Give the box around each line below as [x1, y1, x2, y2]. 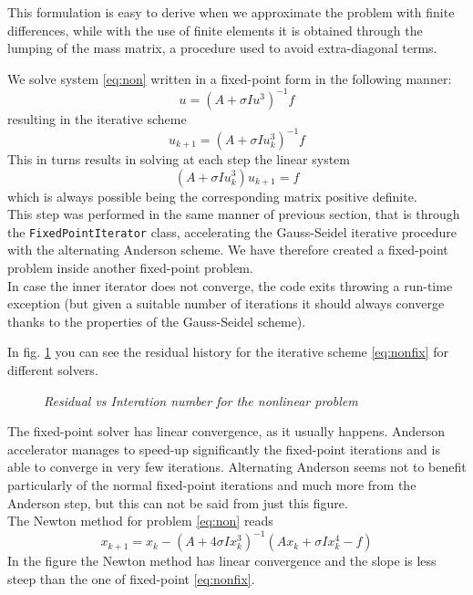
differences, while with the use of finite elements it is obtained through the [7, 20, 423, 39]
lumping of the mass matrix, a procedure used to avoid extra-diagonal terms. [7, 38, 437, 57]
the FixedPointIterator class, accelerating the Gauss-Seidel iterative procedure [7, 222, 457, 241]
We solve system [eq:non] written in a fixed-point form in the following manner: [7, 68, 452, 88]
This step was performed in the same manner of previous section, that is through [7, 204, 460, 224]
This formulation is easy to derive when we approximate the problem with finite [7, 3, 455, 21]
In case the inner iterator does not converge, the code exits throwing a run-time [7, 276, 453, 295]
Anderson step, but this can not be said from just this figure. [7, 493, 348, 512]
